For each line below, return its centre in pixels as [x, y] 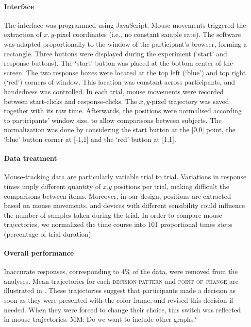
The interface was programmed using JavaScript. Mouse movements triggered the [125, 25]
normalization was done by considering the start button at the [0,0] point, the [120, 129]
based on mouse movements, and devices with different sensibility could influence [125, 205]
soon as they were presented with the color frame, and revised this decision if [119, 300]
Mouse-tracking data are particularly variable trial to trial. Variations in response [125, 177]
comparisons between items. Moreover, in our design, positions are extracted [117, 196]
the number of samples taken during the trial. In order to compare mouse [113, 215]
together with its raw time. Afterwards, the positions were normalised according [123, 111]
